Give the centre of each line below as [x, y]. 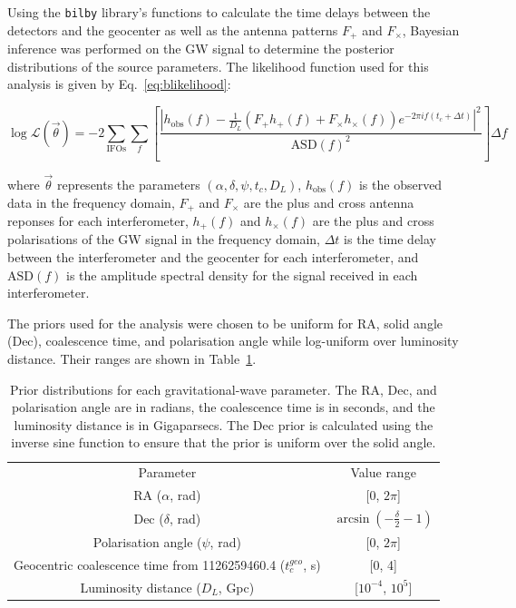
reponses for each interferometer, [98, 221]
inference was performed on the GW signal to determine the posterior [201, 49]
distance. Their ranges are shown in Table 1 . [132, 359]
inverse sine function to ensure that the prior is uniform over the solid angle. [224, 442]
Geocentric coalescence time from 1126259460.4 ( [150, 565]
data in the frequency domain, [91, 202]
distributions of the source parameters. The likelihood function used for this [218, 66]
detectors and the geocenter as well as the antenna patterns [173, 29]
